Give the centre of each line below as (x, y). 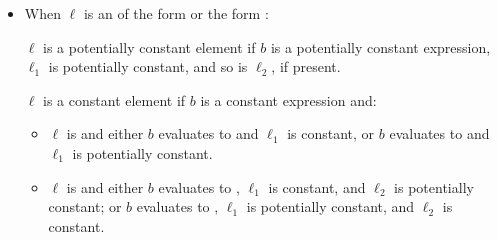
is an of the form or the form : (176, 13)
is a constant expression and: (288, 99)
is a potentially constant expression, (380, 46)
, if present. (306, 66)
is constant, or (331, 133)
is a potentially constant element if (149, 46)
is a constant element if (114, 99)
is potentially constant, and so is (148, 66)
